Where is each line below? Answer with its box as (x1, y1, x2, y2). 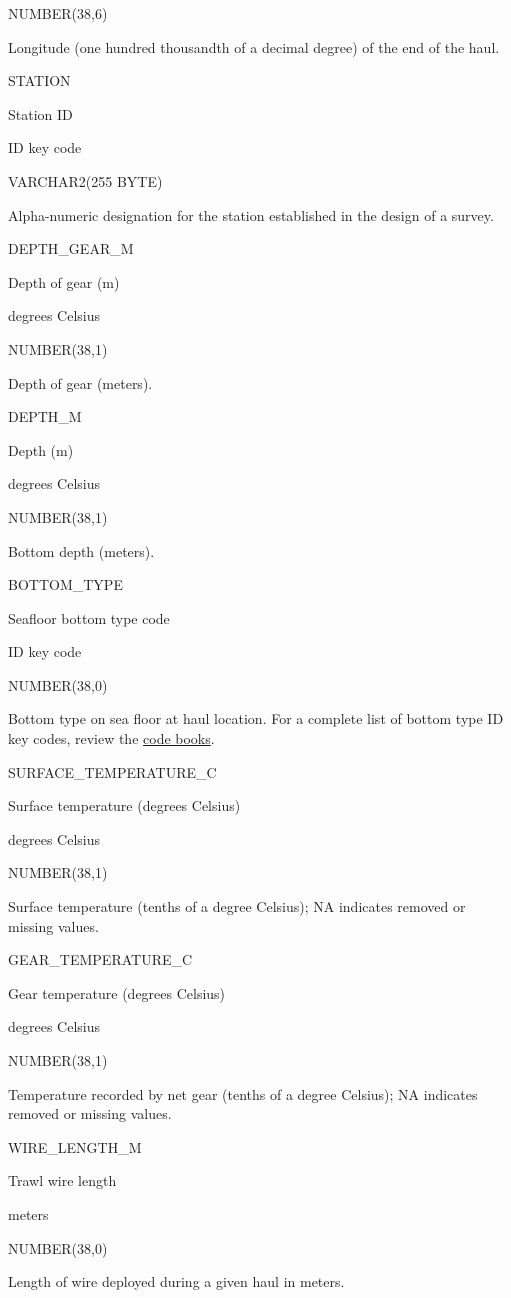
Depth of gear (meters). (8, 372, 153, 393)
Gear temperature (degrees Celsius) (8, 982, 226, 1003)
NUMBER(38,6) (8, 3, 108, 23)
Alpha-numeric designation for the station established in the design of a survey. (8, 204, 494, 225)
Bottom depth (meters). (8, 540, 155, 561)
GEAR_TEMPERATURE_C (8, 949, 193, 970)
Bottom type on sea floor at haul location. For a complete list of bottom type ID (8, 708, 504, 729)
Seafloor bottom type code (8, 607, 170, 628)
